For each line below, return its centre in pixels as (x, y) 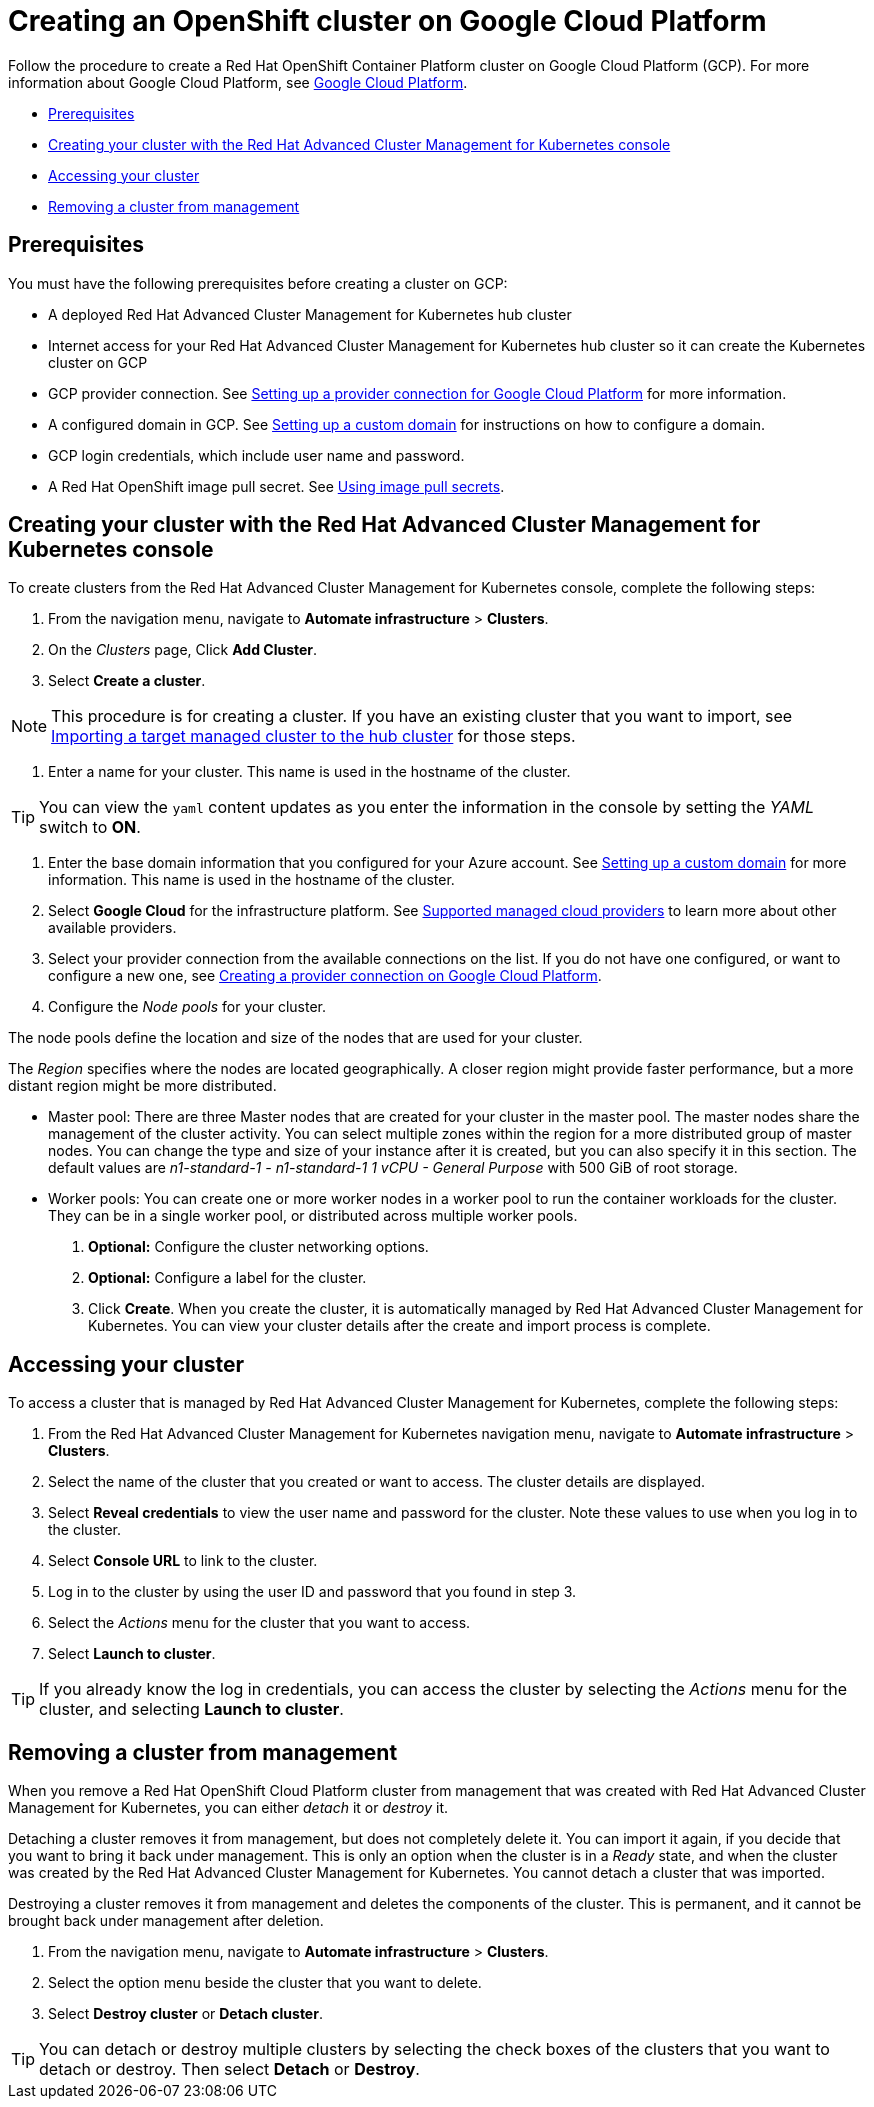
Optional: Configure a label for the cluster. (227, 1278)
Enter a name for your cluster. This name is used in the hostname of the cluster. (309, 772)
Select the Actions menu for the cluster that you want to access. (259, 1623)
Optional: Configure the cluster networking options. (258, 1247)
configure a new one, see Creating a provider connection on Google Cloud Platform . (325, 976)
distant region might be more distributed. (142, 1086)
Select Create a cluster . (127, 681)
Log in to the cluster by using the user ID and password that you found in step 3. (312, 1592)
